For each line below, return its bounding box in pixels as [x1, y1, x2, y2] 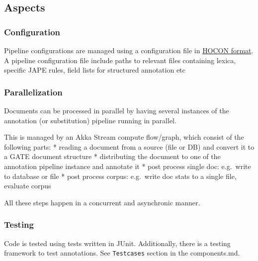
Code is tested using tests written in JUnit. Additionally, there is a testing [4, 238, 231, 248]
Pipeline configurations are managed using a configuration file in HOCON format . [4, 45, 254, 55]
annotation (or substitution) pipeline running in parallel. [4, 115, 176, 125]
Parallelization [4, 86, 63, 98]
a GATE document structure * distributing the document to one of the [4, 151, 221, 162]
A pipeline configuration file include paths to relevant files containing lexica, [4, 55, 236, 65]
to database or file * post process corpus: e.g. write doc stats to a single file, [4, 171, 237, 181]
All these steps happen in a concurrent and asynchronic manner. [4, 197, 200, 207]
